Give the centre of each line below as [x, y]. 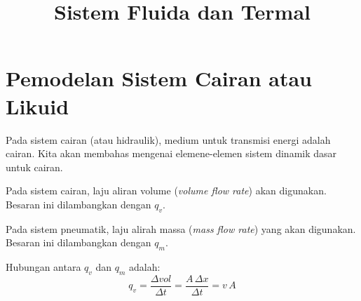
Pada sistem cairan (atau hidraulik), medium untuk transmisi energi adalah [168, 139]
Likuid [38, 106]
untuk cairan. [34, 167]
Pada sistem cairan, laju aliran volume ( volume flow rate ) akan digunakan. [166, 190]
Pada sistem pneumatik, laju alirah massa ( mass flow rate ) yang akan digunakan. [181, 228]
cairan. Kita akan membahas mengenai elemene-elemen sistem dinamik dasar [171, 153]
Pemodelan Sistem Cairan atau [159, 78]
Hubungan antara [43, 267]
